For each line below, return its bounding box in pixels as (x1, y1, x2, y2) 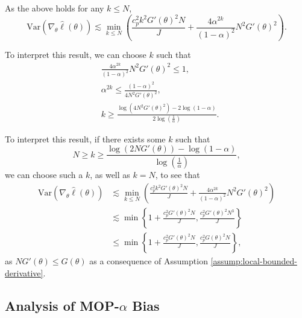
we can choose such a (5, 168, 83, 181)
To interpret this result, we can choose (5, 48, 146, 61)
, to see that (155, 168, 200, 181)
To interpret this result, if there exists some (5, 132, 166, 145)
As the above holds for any (5, 2, 104, 14)
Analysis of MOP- (5, 296, 119, 314)
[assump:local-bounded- (210, 255, 297, 267)
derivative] (5, 266, 43, 279)
